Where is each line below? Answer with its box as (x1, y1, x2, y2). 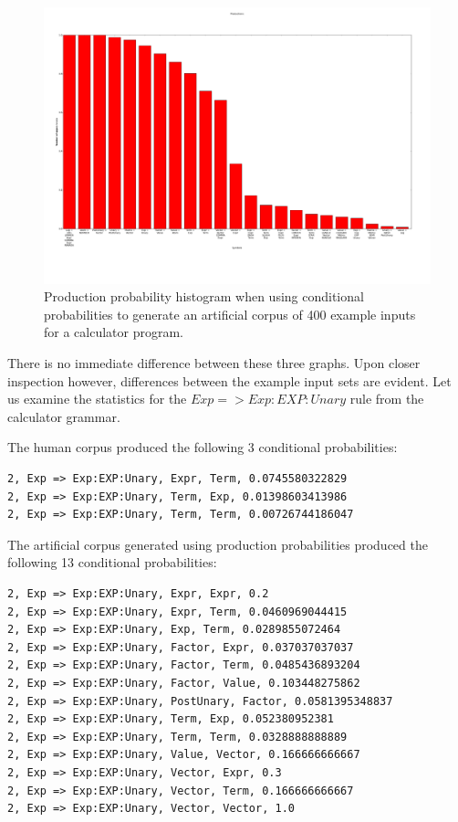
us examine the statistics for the (7, 389, 187, 408)
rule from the (349, 389, 424, 408)
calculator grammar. (7, 406, 120, 426)
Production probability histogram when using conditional (44, 287, 364, 306)
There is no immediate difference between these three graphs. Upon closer (7, 353, 421, 373)
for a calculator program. (44, 322, 184, 342)
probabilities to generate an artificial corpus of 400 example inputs (44, 304, 416, 323)
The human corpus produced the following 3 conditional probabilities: (7, 437, 398, 457)
